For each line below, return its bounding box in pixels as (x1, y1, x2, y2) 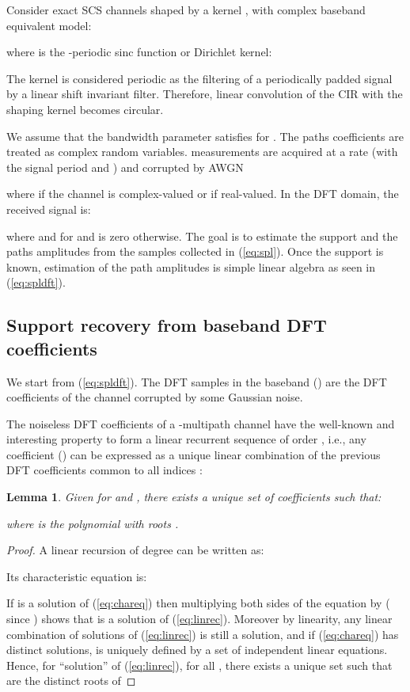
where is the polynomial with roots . (6, 515, 179, 531)
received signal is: (6, 200, 91, 217)
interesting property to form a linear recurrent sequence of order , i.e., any (6, 431, 366, 447)
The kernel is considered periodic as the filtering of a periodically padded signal (6, 70, 393, 86)
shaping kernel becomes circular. (6, 101, 164, 117)
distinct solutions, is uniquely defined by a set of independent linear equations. (6, 641, 388, 658)
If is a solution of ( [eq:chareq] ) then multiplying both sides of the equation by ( (6, 595, 390, 611)
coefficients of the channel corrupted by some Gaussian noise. (6, 389, 303, 405)
